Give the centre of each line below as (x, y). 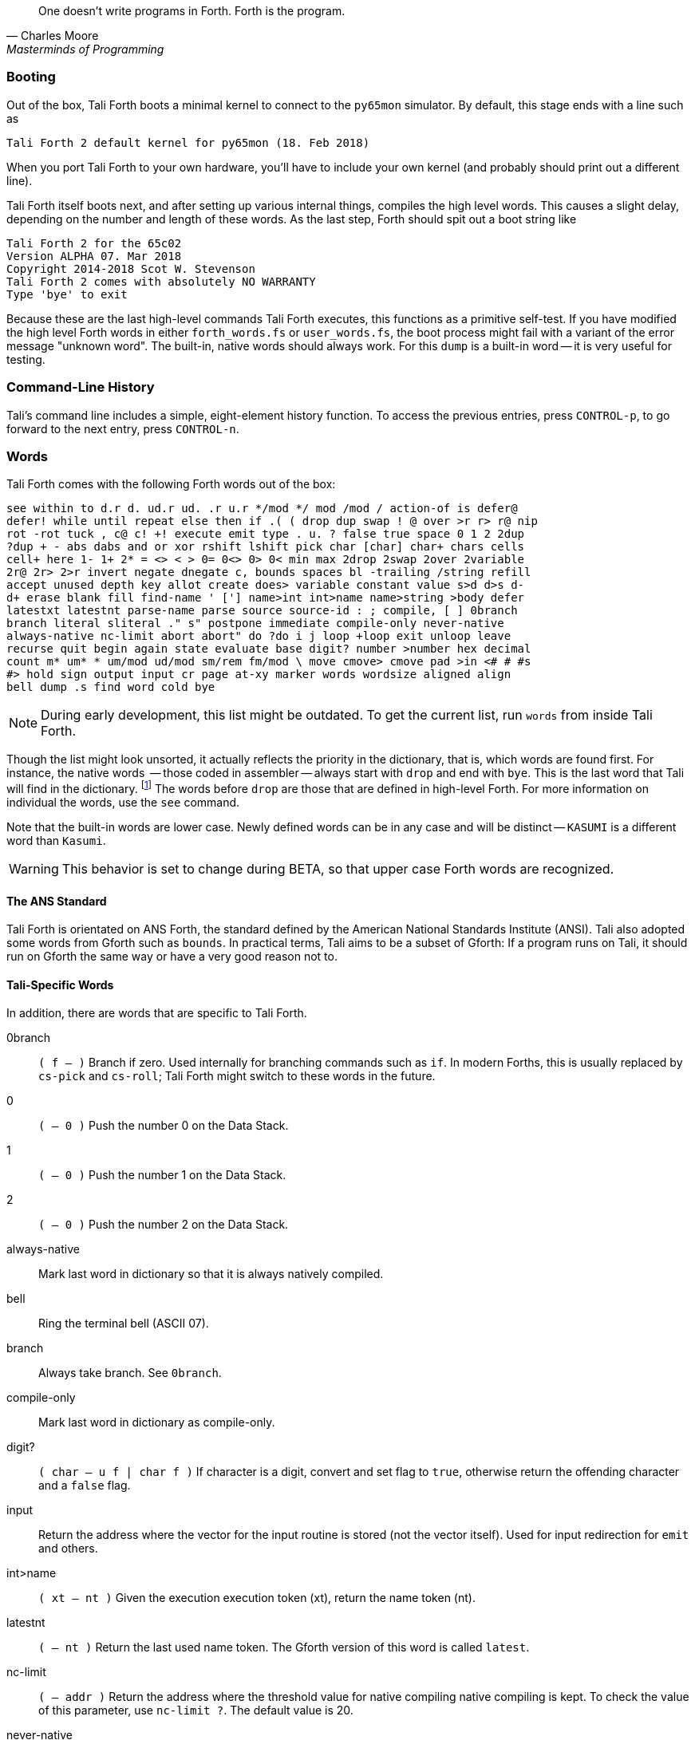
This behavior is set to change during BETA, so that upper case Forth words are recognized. (338, 868)
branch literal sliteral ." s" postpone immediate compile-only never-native (255, 623)
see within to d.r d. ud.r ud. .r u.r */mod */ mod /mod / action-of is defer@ (262, 509)
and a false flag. (85, 1486)
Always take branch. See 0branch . (130, 1373)
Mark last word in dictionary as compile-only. (157, 1422)
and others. (68, 1549)
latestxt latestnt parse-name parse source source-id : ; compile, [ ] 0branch (262, 611)
